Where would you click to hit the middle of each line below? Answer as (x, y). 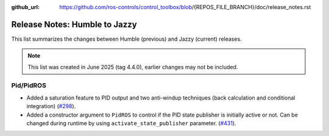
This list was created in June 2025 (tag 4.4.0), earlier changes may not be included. (133, 67)
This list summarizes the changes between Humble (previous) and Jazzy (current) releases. (126, 39)
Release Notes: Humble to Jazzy (74, 24)
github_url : (25, 7)
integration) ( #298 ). (51, 106)
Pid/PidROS (29, 86)
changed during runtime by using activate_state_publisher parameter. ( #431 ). (132, 123)
